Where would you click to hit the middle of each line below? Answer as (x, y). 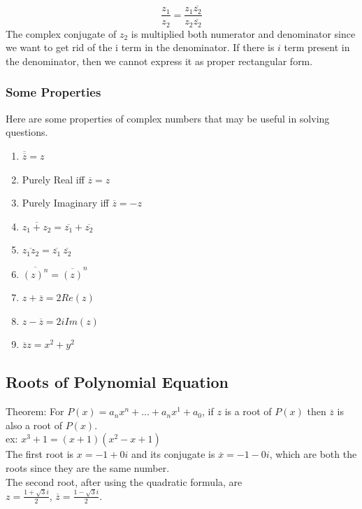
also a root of (34, 425)
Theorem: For (35, 411)
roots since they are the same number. (88, 467)
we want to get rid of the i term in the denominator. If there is (140, 47)
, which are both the (313, 454)
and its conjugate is (173, 454)
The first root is (40, 454)
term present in (317, 47)
